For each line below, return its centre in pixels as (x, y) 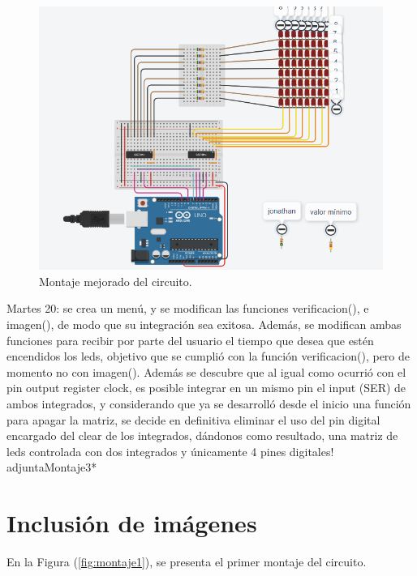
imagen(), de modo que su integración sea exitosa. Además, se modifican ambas (204, 324)
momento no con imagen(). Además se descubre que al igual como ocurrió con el (206, 371)
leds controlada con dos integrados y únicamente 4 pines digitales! (170, 451)
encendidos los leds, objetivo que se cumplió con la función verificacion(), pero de (208, 356)
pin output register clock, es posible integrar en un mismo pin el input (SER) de (206, 388)
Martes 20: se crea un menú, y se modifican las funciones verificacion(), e (188, 308)
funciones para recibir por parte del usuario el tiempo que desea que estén (190, 340)
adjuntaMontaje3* (52, 467)
